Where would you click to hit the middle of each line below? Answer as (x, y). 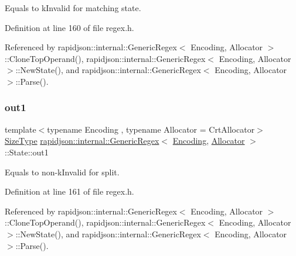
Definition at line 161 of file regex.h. (69, 191)
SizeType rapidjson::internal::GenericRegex (82, 141)
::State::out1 (27, 152)
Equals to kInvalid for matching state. (73, 8)
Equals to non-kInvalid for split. (62, 172)
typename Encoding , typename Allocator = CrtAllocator (151, 129)
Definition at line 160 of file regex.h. (69, 27)
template (21, 129)
